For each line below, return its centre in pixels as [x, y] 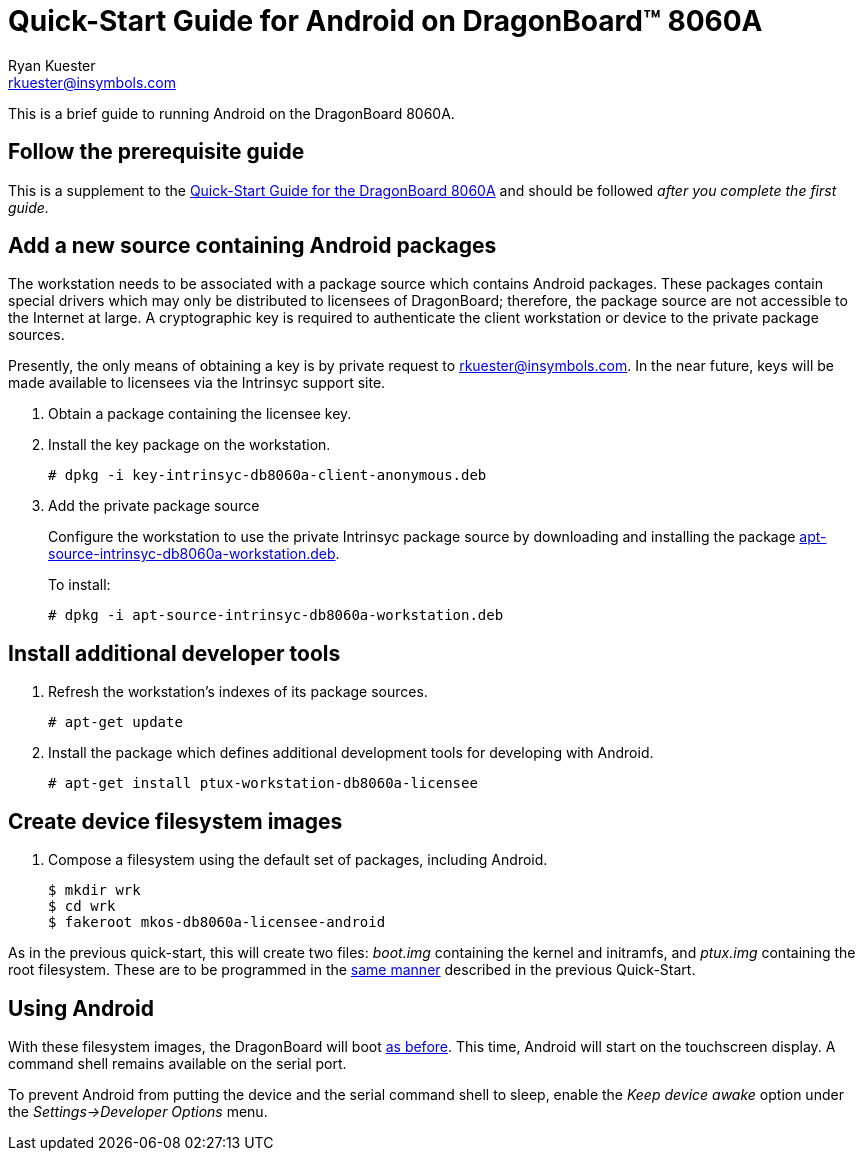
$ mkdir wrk [94, 890]
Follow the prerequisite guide [156, 152]
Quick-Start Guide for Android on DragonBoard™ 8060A [385, 21]
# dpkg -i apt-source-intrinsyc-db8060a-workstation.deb [276, 615]
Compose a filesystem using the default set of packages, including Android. [298, 860]
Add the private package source [154, 506]
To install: [79, 585]
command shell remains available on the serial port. [177, 1063]
